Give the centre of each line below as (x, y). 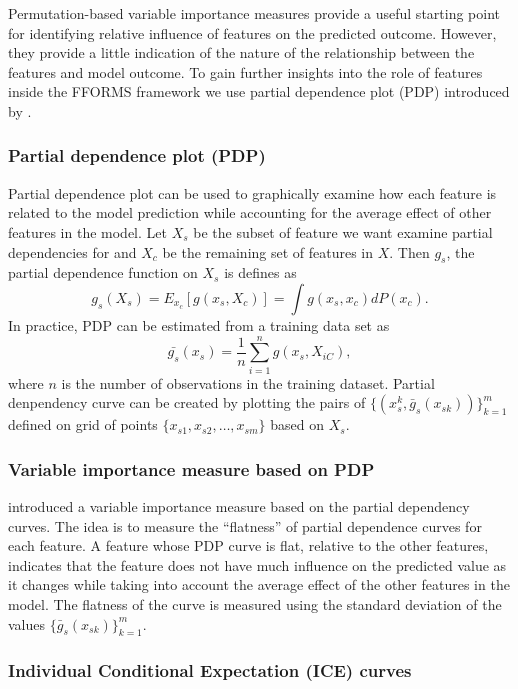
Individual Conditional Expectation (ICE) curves (210, 670)
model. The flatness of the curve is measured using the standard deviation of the (255, 604)
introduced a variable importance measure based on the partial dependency (239, 506)
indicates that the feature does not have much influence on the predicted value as (257, 564)
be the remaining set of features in (268, 251)
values (27, 623)
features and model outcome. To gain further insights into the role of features (245, 71)
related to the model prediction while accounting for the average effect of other (250, 212)
